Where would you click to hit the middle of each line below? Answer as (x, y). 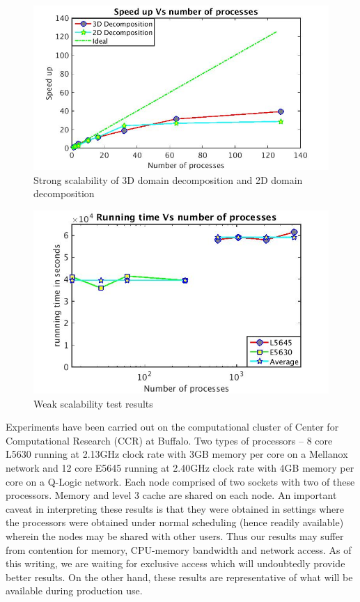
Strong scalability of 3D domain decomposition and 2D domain (168, 179)
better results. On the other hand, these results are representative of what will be (179, 577)
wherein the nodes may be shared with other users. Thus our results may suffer (175, 535)
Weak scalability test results (93, 403)
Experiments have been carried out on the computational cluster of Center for (172, 427)
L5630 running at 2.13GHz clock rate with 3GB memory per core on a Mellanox (177, 454)
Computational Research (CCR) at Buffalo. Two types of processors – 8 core (169, 440)
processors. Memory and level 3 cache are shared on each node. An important (171, 495)
